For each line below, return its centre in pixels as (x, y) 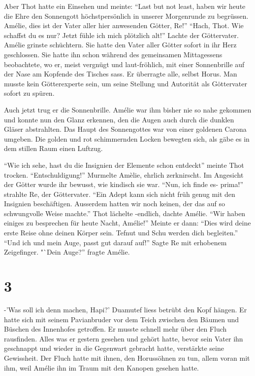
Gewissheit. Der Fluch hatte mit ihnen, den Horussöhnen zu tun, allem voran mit (127, 357)
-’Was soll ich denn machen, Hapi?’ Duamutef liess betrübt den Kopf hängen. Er (126, 309)
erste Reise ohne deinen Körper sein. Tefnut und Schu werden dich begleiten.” (121, 233)
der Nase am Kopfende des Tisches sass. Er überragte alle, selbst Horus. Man (121, 74)
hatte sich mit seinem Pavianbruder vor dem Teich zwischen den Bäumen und (122, 319)
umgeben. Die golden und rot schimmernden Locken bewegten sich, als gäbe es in (127, 138)
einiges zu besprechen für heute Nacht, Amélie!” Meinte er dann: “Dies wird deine (127, 223)
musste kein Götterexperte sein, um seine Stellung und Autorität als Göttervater (126, 83)
